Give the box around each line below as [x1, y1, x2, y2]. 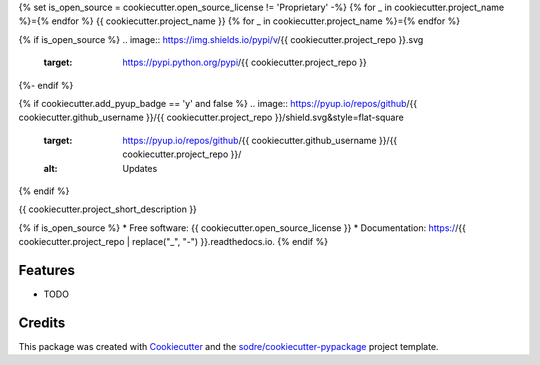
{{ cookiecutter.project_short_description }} [18, 203, 197, 215]
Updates [122, 162, 158, 174]
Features [18, 261, 75, 279]
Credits [18, 314, 66, 331]
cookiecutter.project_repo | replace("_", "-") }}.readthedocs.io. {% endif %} [18, 236, 329, 248]
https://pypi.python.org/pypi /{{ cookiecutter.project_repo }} [122, 56, 367, 69]
